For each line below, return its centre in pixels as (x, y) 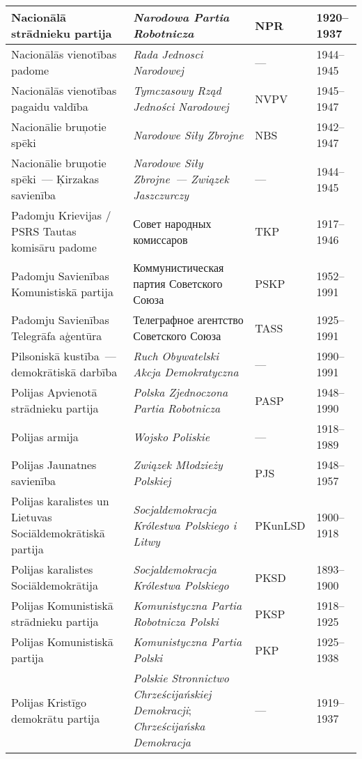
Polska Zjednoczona (181, 392)
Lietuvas (32, 517)
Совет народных (172, 223)
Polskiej (152, 481)
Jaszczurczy (161, 195)
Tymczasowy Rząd (177, 90)
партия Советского (178, 283)
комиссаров (160, 239)
